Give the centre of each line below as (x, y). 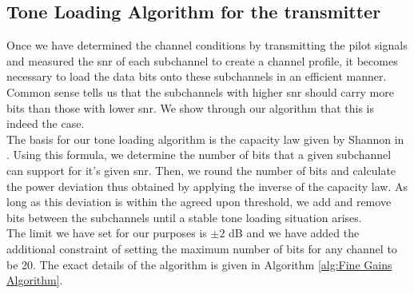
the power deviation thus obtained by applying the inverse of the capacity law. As (207, 186)
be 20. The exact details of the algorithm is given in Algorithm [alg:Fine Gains (199, 264)
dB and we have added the (294, 233)
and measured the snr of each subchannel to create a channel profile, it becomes (202, 60)
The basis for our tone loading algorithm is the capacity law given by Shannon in (205, 139)
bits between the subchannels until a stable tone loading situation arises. (184, 217)
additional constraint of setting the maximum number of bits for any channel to (202, 248)
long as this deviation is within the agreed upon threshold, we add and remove (199, 202)
